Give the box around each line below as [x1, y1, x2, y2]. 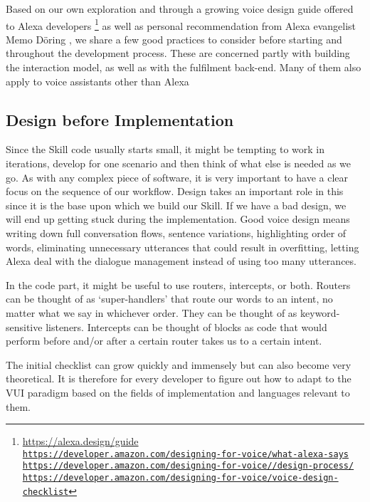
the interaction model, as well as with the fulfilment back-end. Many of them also [6, 60, 361, 75]
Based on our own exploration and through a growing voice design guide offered [6, 1, 354, 16]
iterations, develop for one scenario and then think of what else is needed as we [6, 156, 351, 171]
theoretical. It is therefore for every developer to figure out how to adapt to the [6, 371, 351, 386]
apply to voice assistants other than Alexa [6, 73, 189, 88]
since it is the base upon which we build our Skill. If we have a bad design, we [6, 197, 347, 212]
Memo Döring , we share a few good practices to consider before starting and [6, 31, 342, 46]
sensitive [6, 319, 43, 334]
